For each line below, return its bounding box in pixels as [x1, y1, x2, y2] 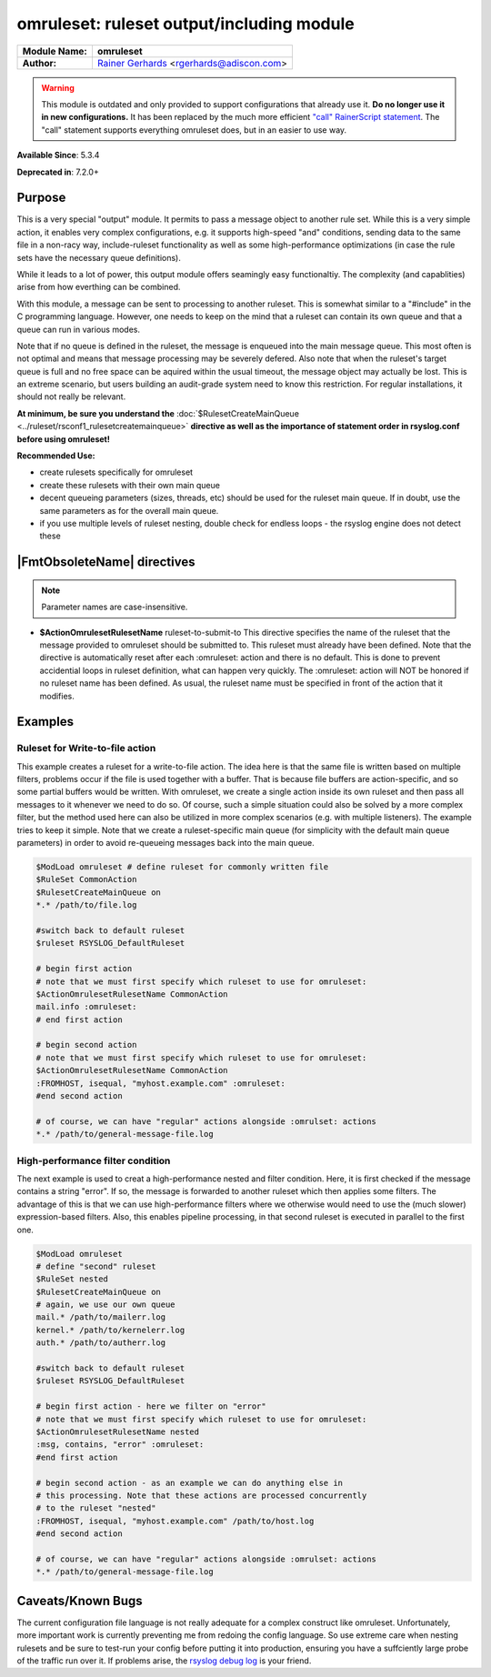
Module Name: [22, 45, 88, 57]
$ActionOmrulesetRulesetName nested [35, 1426, 200, 1437]
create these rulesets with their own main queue [39, 479, 220, 490]
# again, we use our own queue [35, 1300, 176, 1310]
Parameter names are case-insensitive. [41, 601, 188, 613]
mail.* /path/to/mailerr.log [35, 1312, 166, 1322]
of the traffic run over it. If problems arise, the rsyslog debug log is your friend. [16, 1655, 312, 1666]
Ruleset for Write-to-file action [16, 742, 156, 755]
